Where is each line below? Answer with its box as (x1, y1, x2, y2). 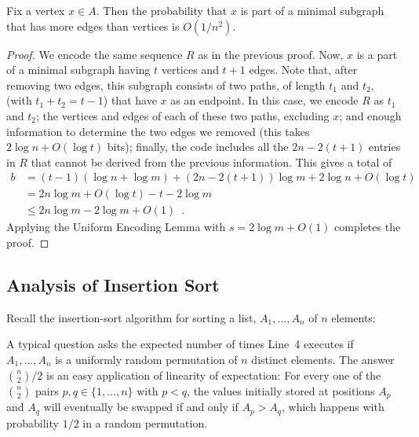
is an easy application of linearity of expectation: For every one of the (46, 366, 381, 383)
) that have (103, 92, 157, 108)
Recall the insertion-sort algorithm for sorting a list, (6, 309, 257, 325)
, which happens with (281, 398, 384, 415)
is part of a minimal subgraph (240, 2, 384, 18)
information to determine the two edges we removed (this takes (6, 123, 310, 139)
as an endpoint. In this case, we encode (170, 92, 359, 108)
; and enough (339, 107, 402, 123)
